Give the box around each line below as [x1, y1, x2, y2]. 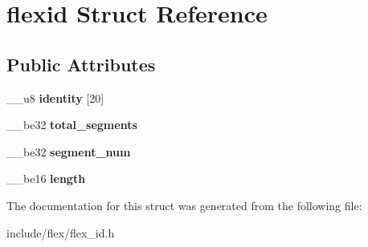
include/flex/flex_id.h [6, 224, 115, 241]
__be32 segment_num [6, 143, 131, 160]
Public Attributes [6, 51, 156, 76]
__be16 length [6, 170, 86, 187]
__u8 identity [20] [6, 89, 104, 106]
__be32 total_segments [6, 116, 137, 133]
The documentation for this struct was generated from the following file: [6, 196, 362, 213]
